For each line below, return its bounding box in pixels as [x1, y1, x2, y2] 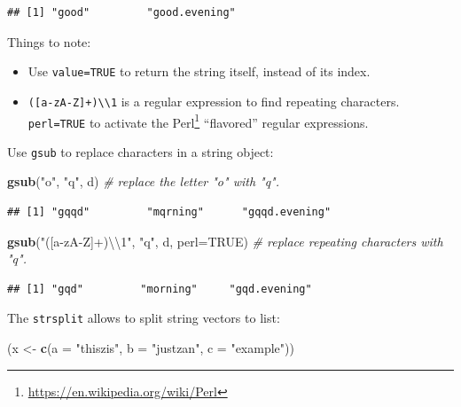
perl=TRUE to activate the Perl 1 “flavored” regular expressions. [27, 110, 369, 131]
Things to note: [7, 32, 91, 51]
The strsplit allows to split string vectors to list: [7, 309, 280, 327]
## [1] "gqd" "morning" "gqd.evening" [7, 282, 312, 295]
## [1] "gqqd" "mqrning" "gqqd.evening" [7, 206, 332, 219]
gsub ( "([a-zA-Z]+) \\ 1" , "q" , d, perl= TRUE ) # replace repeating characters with [7, 231, 443, 250]
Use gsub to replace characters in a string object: [7, 142, 274, 160]
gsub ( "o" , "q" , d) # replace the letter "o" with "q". [7, 172, 280, 191]
